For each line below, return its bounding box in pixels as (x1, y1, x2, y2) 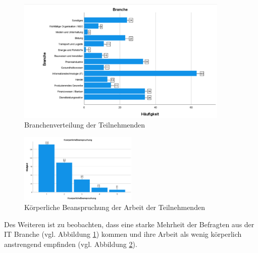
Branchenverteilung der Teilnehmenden (24, 119, 145, 130)
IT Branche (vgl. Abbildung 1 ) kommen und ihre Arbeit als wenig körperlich (4, 229, 242, 239)
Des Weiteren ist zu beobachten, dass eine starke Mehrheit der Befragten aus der (4, 219, 254, 229)
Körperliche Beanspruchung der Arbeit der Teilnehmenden (24, 202, 205, 213)
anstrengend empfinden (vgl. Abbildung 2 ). (4, 238, 137, 249)
